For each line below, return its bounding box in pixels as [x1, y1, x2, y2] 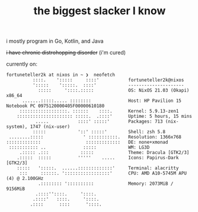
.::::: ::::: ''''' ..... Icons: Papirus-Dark [17, 155, 179, 161]
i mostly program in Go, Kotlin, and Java [6, 37, 104, 45]
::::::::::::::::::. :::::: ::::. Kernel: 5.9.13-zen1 [19, 108, 179, 114]
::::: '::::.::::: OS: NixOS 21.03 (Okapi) [37, 88, 190, 94]
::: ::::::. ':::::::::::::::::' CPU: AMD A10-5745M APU [19, 171, 187, 176]
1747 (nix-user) [30, 124, 70, 130]
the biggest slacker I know [33, 4, 166, 18]
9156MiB [6, 186, 25, 192]
